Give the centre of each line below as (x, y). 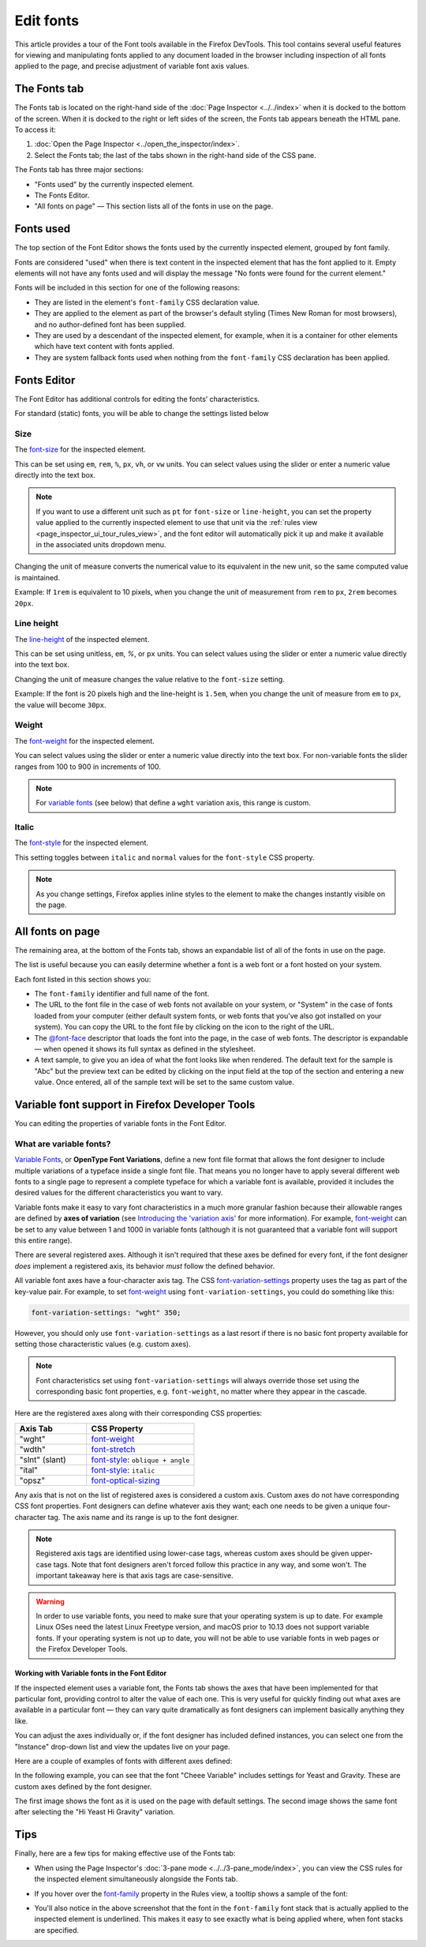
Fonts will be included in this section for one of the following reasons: (127, 287)
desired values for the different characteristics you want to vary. (119, 1193)
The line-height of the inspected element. (82, 639)
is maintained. (37, 577)
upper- (362, 1553)
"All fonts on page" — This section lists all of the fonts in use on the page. (154, 206)
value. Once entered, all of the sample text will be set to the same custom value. (164, 1082)
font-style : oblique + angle (140, 1459)
